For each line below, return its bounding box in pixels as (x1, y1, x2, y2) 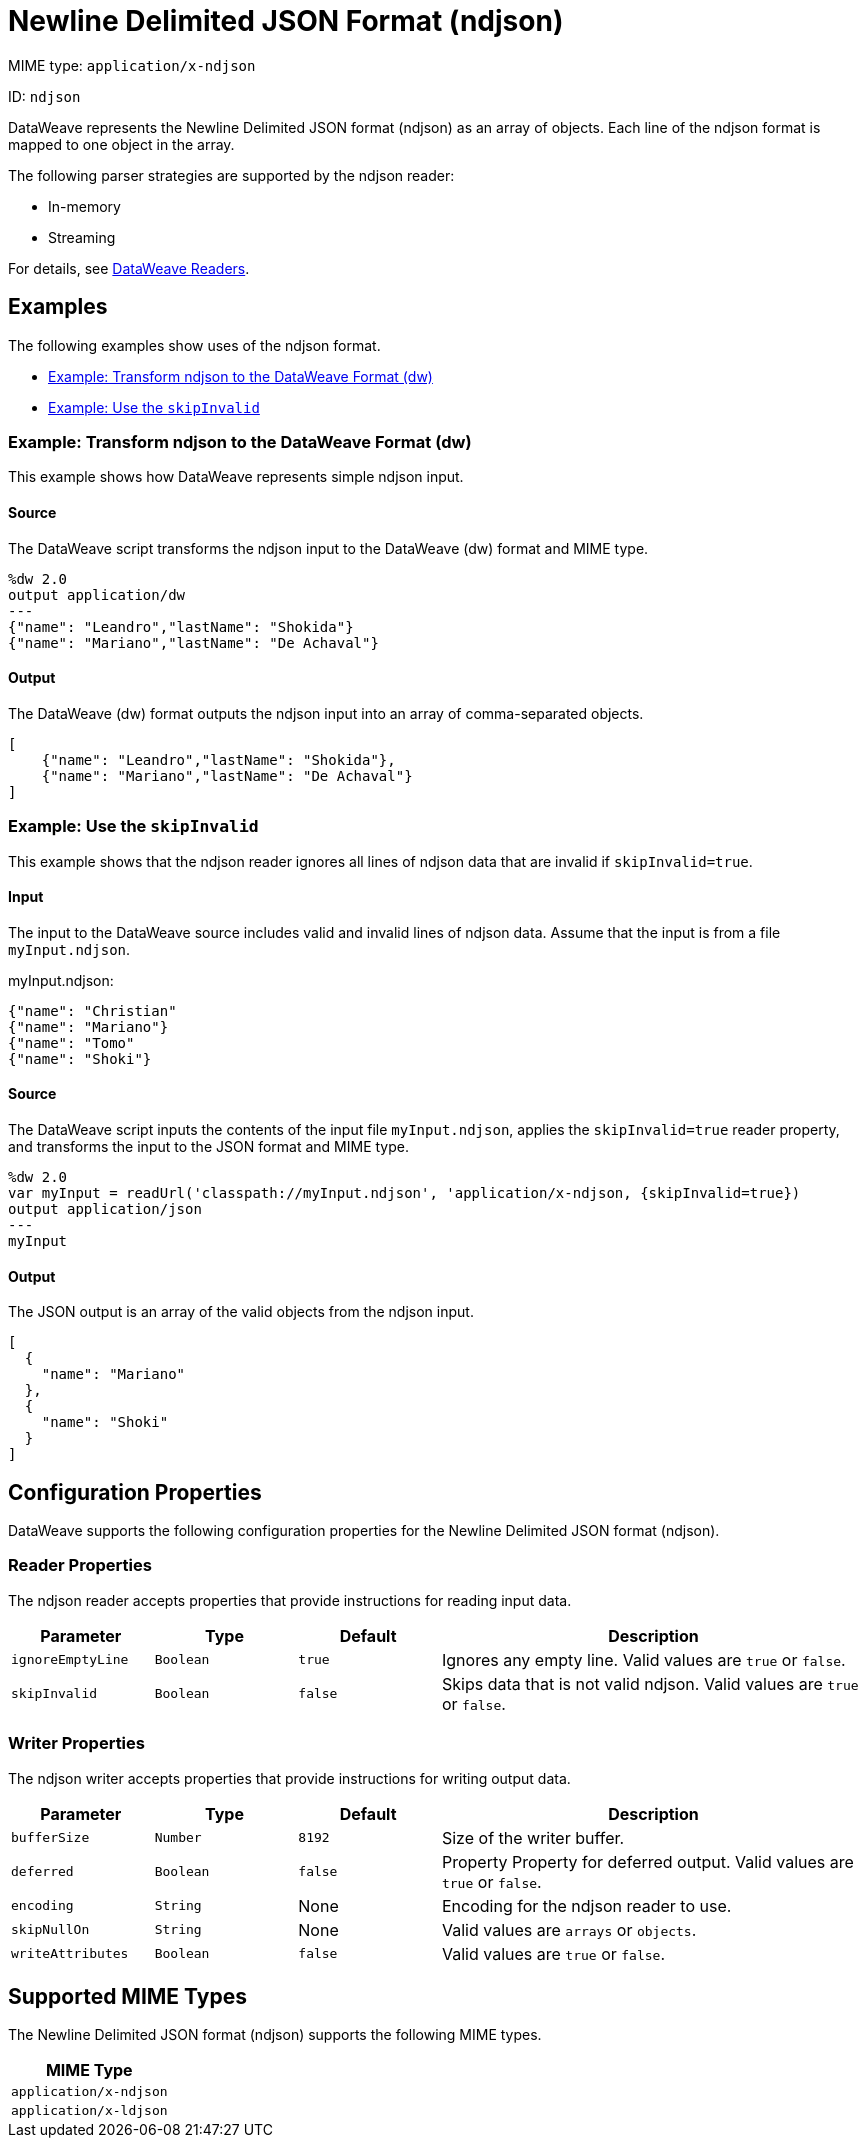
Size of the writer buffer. (441, 1827, 625, 1848)
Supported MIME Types (8, 1983, 247, 2009)
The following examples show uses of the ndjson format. (8, 336, 381, 354)
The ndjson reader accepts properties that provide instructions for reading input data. (8, 1591, 572, 1609)
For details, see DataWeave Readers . (8, 259, 250, 277)
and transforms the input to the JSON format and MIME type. (8, 1137, 409, 1155)
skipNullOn (11, 1922, 90, 1938)
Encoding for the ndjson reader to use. (441, 1895, 732, 1916)
